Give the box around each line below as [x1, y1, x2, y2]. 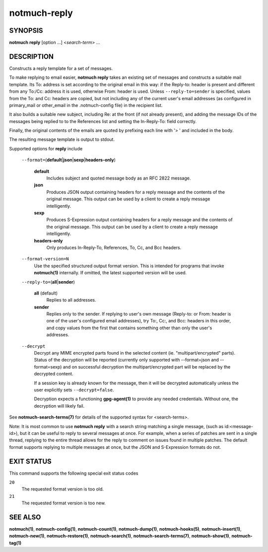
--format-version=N [21, 256, 69, 262]
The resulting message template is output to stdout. [9, 136, 115, 142]
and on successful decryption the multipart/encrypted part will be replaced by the [63, 364, 231, 369]
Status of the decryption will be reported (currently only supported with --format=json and [34, 357, 219, 363]
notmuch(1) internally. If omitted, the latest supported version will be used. [34, 270, 187, 276]
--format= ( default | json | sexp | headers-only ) [21, 157, 116, 163]
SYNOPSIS [9, 26, 43, 35]
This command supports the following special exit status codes [9, 470, 138, 476]
